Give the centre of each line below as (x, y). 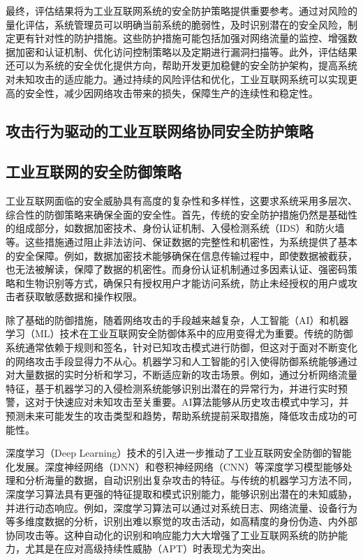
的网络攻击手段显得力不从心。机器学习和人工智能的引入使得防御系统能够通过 (181, 361)
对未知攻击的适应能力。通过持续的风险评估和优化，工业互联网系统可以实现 (177, 79)
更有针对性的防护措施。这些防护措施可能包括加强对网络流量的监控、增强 (181, 38)
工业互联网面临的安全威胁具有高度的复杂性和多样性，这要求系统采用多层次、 (181, 201)
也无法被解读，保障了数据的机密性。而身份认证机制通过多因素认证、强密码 (177, 269)
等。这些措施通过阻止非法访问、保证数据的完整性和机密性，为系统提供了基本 (181, 241)
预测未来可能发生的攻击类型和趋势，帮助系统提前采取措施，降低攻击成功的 (177, 416)
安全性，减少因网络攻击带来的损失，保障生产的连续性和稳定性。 (171, 93)
